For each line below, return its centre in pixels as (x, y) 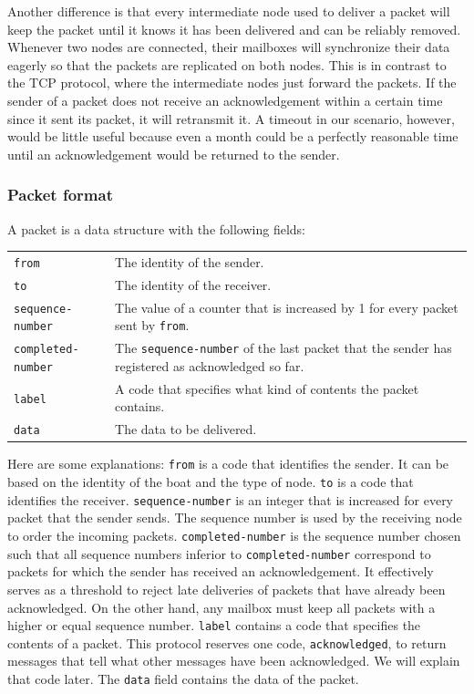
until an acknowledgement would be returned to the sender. (174, 154)
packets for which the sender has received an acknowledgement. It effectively (221, 571)
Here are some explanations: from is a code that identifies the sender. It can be (228, 464)
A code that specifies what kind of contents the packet (267, 388)
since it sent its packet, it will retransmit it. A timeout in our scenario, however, (231, 118)
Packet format (60, 195)
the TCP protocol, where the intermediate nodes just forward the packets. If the (232, 83)
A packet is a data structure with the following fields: (156, 228)
